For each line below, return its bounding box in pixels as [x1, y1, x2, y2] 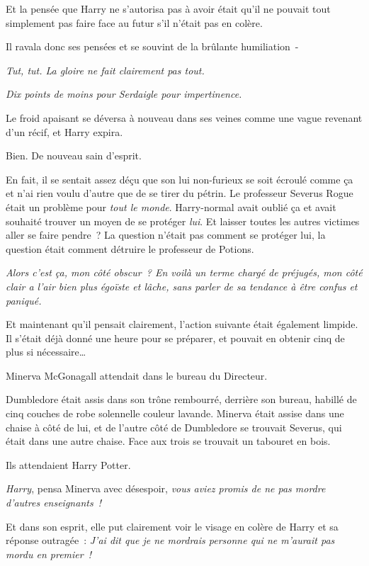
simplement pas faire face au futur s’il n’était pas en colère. [6, 15, 263, 30]
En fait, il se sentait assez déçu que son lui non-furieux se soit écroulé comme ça [6, 171, 353, 186]
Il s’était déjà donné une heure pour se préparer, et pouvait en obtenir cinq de [6, 330, 345, 345]
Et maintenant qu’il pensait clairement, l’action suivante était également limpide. [6, 317, 358, 332]
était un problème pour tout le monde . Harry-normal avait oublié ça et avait [6, 199, 336, 214]
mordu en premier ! [6, 546, 92, 561]
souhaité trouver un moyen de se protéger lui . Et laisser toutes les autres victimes [6, 213, 360, 228]
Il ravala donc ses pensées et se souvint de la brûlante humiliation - [6, 39, 299, 54]
